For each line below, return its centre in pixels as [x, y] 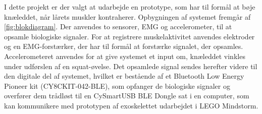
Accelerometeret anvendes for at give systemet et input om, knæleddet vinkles [125, 56]
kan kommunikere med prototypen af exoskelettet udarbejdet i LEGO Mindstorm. [131, 105]
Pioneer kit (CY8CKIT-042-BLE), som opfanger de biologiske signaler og [117, 85]
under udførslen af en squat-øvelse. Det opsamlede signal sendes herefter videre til [131, 66]
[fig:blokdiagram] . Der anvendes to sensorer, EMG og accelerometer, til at [118, 26]
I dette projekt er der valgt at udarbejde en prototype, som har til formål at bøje [130, 7]
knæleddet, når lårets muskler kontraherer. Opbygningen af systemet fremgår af [127, 16]
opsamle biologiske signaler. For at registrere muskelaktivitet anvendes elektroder [129, 36]
